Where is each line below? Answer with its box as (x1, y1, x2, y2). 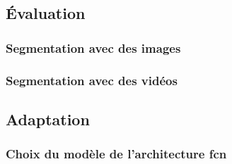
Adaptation (6, 108, 90, 130)
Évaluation (6, 2, 86, 24)
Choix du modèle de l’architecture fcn (6, 145, 227, 163)
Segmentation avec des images (6, 39, 181, 56)
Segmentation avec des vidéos (6, 71, 178, 89)
